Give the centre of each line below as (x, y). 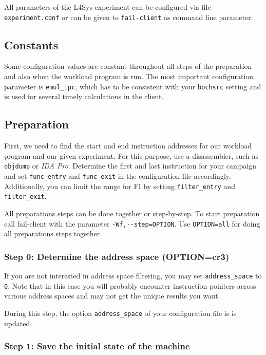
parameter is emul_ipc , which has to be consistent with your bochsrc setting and (133, 86)
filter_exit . (25, 196)
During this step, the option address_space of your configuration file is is (120, 313)
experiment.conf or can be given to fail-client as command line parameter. (129, 17)
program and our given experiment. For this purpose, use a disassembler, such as (131, 155)
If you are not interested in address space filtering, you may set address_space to (133, 275)
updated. (18, 323)
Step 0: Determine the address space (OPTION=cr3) (117, 256)
